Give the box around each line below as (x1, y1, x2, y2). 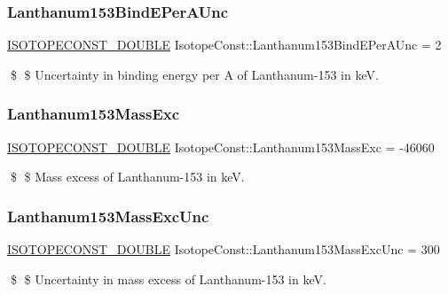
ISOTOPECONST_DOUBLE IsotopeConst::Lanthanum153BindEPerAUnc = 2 (7, 35, 442, 54)
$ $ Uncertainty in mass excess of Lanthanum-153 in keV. (10, 269, 326, 288)
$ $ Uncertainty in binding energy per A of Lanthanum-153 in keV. (10, 65, 379, 83)
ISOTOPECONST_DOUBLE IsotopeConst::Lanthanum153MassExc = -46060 (7, 137, 435, 156)
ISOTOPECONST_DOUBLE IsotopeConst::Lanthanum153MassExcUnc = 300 (7, 240, 440, 259)
